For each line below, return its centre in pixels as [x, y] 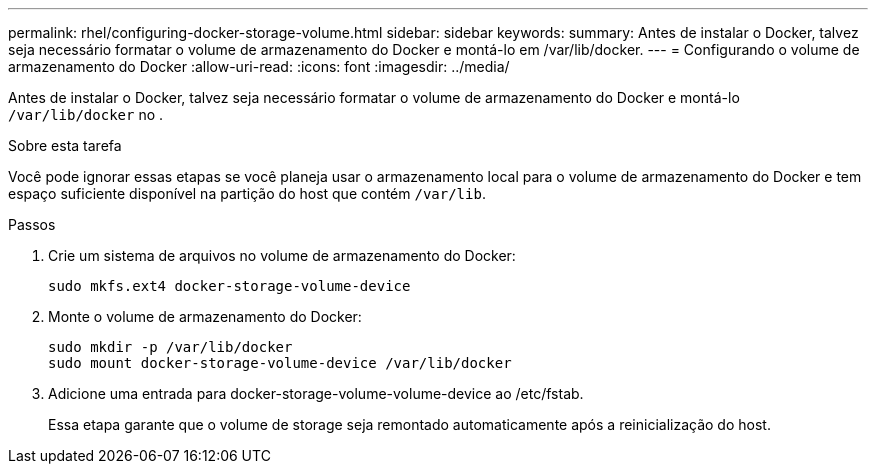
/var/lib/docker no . [86, 114]
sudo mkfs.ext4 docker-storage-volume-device [229, 286]
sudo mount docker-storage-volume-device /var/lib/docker [280, 363]
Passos [32, 224]
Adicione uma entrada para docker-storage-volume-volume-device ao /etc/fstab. [316, 393]
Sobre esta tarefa [65, 145]
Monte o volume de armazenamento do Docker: [205, 316]
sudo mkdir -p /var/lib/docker [170, 347]
